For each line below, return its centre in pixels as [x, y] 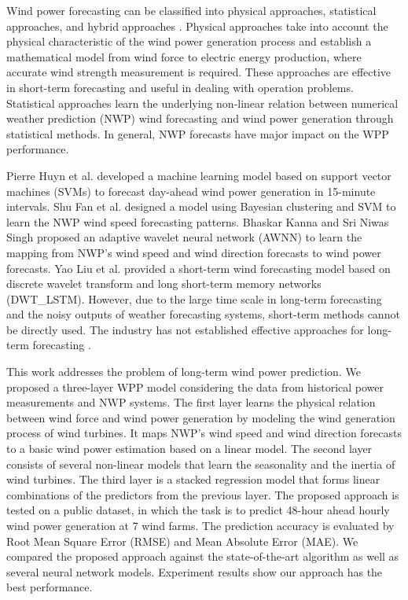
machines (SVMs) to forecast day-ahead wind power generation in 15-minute [191, 191]
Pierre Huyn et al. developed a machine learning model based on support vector [199, 175]
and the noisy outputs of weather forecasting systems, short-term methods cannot [203, 314]
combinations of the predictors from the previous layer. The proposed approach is [203, 494]
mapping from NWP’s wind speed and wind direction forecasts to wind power [194, 252]
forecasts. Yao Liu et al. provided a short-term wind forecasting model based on [198, 268]
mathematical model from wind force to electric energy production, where [184, 56]
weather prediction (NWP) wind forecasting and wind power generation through [200, 118]
